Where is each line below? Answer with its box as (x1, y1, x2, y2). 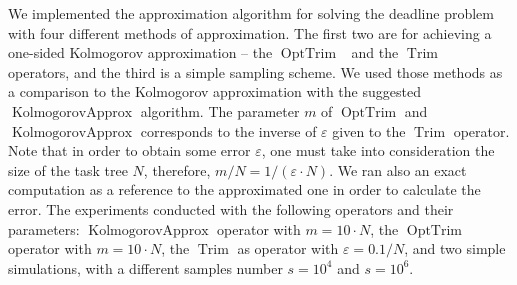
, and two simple (404, 238, 506, 259)
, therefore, (143, 159, 211, 180)
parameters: (8, 218, 80, 239)
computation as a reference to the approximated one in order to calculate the (8, 179, 481, 200)
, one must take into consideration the (261, 140, 495, 161)
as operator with (237, 238, 339, 259)
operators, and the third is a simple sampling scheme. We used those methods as (8, 61, 503, 82)
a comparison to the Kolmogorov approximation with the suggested (8, 81, 421, 102)
